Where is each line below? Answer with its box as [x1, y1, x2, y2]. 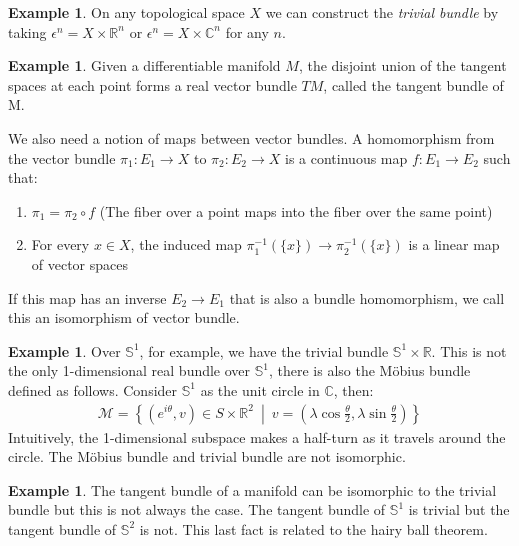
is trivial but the [408, 499, 510, 520]
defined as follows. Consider [8, 379, 178, 400]
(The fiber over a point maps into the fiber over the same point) [99, 200, 493, 221]
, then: [333, 379, 374, 400]
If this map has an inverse [8, 287, 167, 308]
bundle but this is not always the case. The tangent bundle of [8, 499, 386, 520]
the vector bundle [8, 147, 116, 168]
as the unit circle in [200, 379, 320, 400]
